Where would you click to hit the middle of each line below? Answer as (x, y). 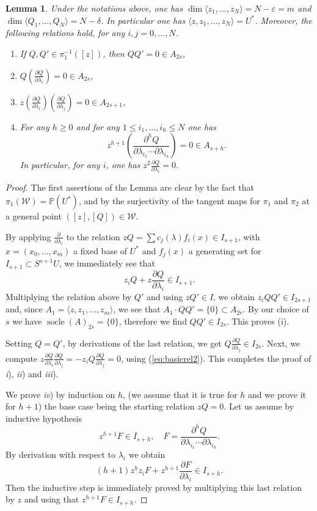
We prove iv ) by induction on (60, 394)
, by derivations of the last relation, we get (142, 343)
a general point (34, 216)
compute (22, 358)
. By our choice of (276, 309)
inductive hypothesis (44, 418)
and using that (52, 499)
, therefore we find (153, 321)
